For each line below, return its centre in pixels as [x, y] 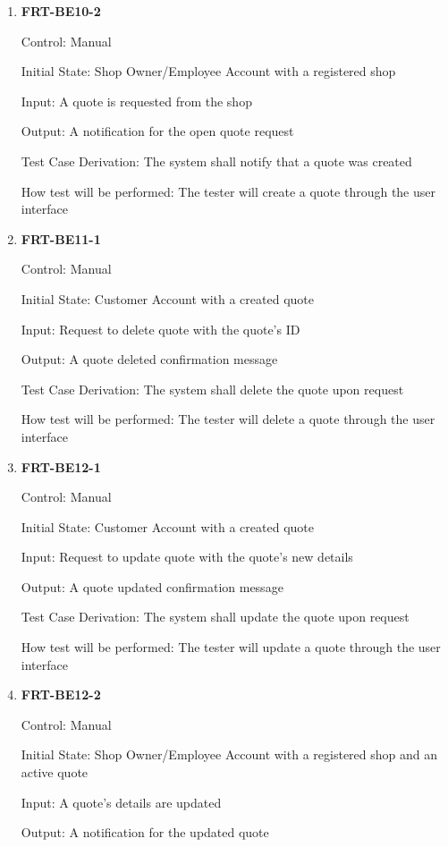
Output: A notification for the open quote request [157, 131]
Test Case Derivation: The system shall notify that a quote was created [216, 161]
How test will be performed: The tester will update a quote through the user [231, 647]
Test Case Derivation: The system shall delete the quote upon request [212, 389]
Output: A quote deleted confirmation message [149, 359]
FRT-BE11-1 [61, 238]
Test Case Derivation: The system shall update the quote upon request [215, 617]
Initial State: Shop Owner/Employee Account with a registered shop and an [229, 754]
